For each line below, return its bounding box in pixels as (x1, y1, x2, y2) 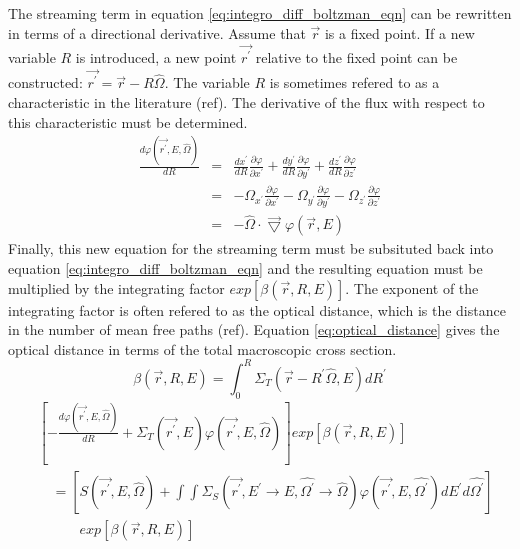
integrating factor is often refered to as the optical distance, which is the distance (8, 299, 506, 320)
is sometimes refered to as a (269, 72, 440, 93)
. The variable (164, 72, 250, 93)
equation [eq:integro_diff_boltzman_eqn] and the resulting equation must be (8, 257, 483, 278)
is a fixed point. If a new (324, 22, 475, 43)
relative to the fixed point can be (255, 47, 458, 68)
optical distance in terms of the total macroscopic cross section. (8, 338, 397, 359)
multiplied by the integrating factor (8, 277, 225, 298)
